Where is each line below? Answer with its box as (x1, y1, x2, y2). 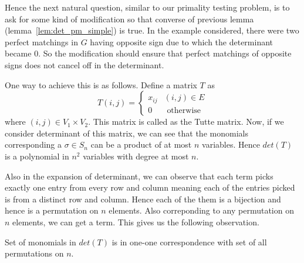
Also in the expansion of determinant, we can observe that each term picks (5, 169, 273, 182)
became (5, 47, 32, 59)
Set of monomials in (5, 235, 76, 248)
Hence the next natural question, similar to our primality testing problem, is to (5, 1, 290, 13)
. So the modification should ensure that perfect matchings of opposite (38, 47, 292, 59)
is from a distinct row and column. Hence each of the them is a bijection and (5, 192, 281, 205)
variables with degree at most (83, 149, 189, 162)
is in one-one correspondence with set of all (112, 235, 267, 248)
